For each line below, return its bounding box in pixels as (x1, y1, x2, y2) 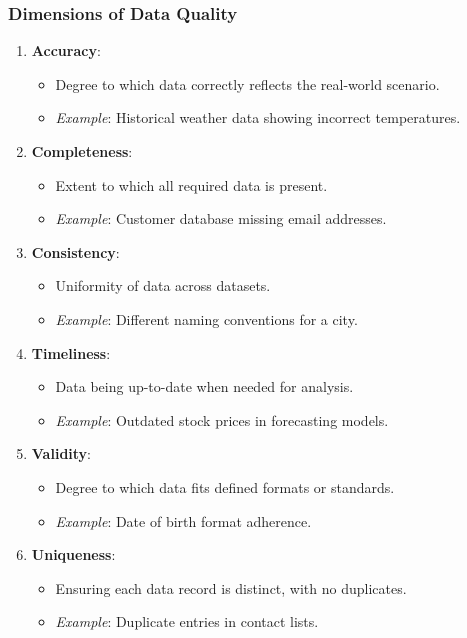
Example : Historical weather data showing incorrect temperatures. (55, 107, 461, 128)
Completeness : (31, 141, 133, 161)
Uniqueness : (31, 544, 116, 565)
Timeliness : (31, 342, 111, 363)
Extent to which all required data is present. (55, 174, 328, 195)
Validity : (31, 443, 92, 464)
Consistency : (31, 241, 120, 262)
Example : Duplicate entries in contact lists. (55, 611, 319, 632)
